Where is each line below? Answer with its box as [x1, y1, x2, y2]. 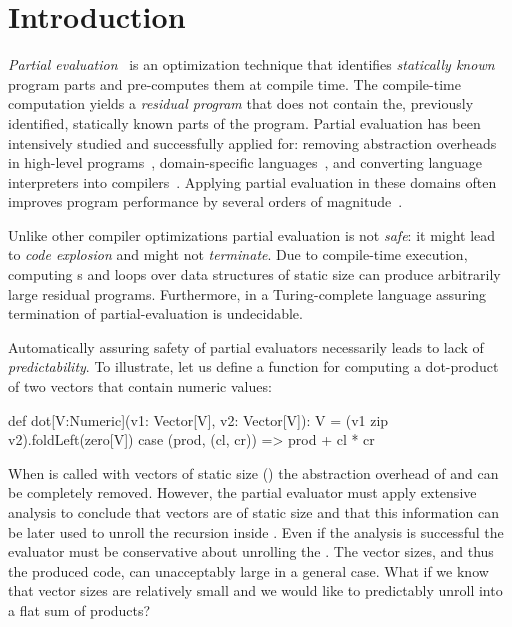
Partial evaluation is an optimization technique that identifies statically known [8, 54, 495, 75]
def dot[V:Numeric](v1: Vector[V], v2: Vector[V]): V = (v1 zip [8, 409, 389, 430]
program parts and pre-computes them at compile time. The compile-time [8, 73, 461, 94]
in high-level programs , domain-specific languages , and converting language [8, 152, 483, 173]
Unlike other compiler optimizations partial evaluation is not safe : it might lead [8, 224, 496, 245]
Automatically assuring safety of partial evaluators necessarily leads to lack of [8, 336, 484, 357]
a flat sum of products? [8, 599, 151, 620]
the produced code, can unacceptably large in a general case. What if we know [8, 560, 489, 581]
